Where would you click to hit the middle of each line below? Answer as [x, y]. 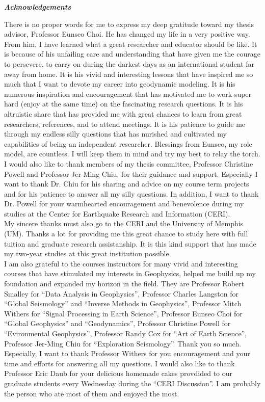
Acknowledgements [38, 7]
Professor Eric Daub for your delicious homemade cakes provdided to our [118, 373]
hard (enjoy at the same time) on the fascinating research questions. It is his [124, 104]
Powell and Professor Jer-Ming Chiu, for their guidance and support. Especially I [131, 173]
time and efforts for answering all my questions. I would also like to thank [120, 363]
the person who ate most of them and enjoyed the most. [92, 393]
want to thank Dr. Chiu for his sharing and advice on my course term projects [127, 184]
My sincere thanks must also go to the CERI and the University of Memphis [124, 223]
